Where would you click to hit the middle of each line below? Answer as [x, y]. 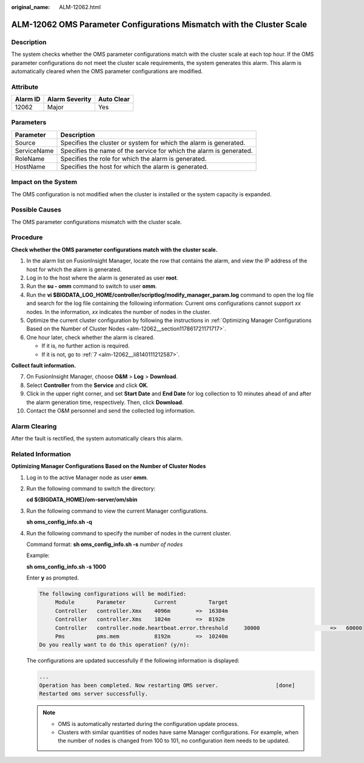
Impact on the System [44, 182]
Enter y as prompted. [53, 578]
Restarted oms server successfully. [94, 694]
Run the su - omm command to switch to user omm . [92, 286]
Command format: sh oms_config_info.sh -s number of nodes [105, 544]
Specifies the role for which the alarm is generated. [133, 159]
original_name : [31, 7]
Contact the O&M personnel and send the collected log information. [111, 411]
